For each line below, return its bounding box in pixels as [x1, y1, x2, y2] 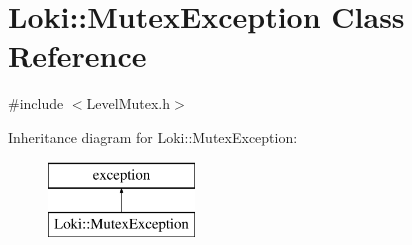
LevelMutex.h [86, 93, 170, 114]
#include [8, 93, 64, 114]
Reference [8, 35, 147, 76]
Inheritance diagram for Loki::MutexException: [8, 126, 298, 147]
